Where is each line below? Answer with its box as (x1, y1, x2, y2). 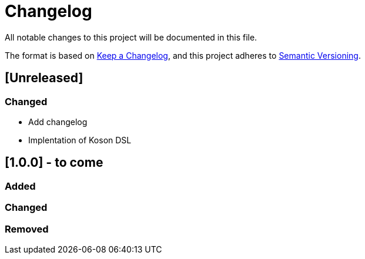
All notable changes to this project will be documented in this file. (5, 32, 257, 42)
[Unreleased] (5, 70, 83, 86)
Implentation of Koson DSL (28, 134, 132, 145)
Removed (5, 223, 49, 235)
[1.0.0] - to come (5, 155, 103, 170)
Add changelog (28, 116, 88, 127)
